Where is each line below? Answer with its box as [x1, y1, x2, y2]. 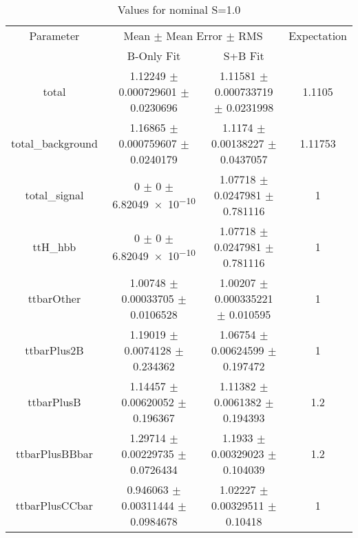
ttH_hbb [32, 239, 76, 255]
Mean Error [166, 28, 223, 43]
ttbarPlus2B [25, 342, 84, 358]
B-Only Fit [127, 48, 181, 63]
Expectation [288, 28, 347, 43]
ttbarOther [28, 290, 81, 306]
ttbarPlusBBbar [15, 446, 93, 461]
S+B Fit [223, 48, 264, 63]
